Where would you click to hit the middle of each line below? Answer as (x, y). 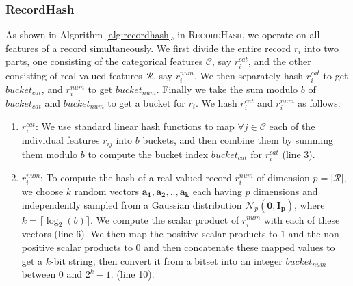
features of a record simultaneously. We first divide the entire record (148, 48)
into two (322, 48)
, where (309, 204)
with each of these (302, 219)
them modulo (50, 154)
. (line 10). (132, 274)
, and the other (279, 61)
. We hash (216, 102)
